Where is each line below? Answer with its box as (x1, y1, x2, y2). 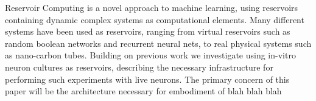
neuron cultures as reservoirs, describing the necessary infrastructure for (5, 60, 273, 73)
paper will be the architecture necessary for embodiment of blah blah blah (5, 85, 282, 97)
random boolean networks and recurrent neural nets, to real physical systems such (5, 37, 312, 49)
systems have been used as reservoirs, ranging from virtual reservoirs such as (5, 25, 290, 38)
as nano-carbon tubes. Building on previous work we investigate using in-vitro (5, 49, 296, 61)
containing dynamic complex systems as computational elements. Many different (5, 13, 304, 26)
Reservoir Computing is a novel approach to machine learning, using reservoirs (5, 1, 298, 13)
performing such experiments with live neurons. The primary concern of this (5, 72, 290, 85)
